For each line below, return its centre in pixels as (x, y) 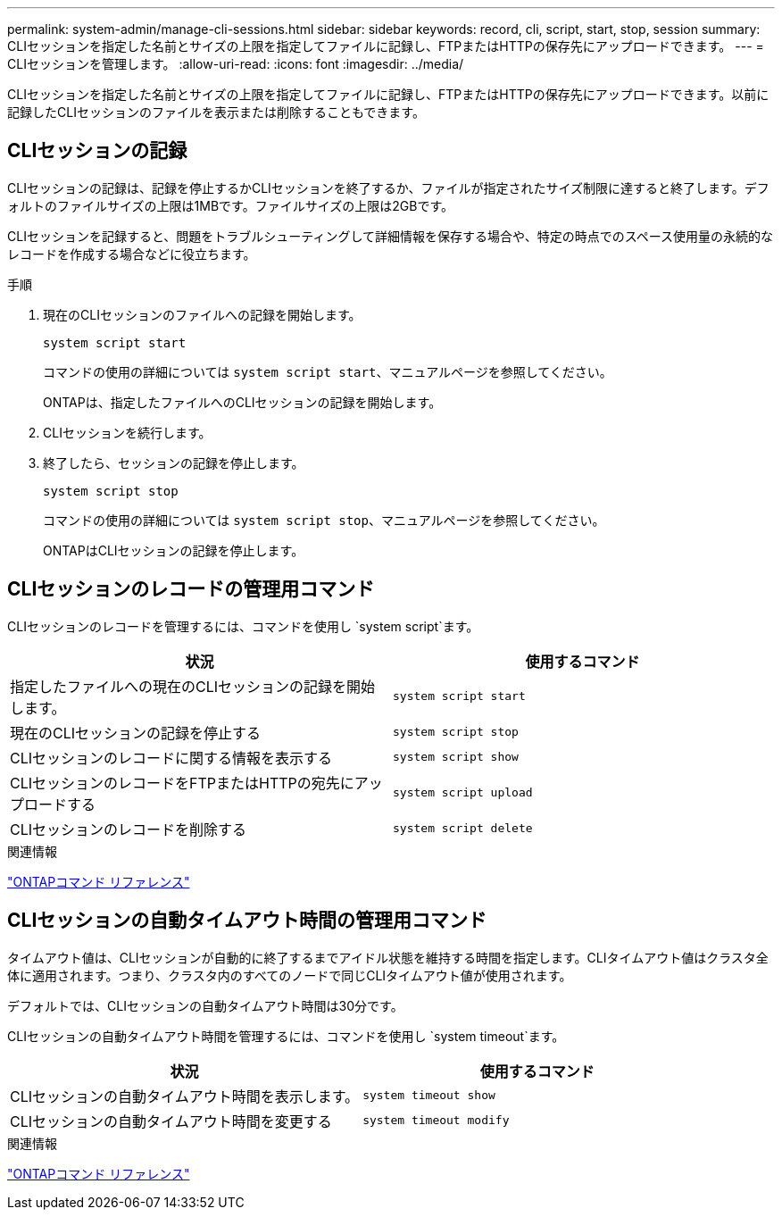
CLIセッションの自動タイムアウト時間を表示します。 (185, 1096)
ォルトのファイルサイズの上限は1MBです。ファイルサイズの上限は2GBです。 (231, 205)
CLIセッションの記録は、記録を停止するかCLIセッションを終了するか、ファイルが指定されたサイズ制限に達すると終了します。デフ (388, 188)
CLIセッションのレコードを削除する (129, 829)
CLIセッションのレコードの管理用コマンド (191, 589)
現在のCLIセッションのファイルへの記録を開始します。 (202, 314)
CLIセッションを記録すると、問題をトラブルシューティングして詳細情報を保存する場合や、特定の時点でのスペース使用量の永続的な (390, 236)
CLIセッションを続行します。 (127, 432)
